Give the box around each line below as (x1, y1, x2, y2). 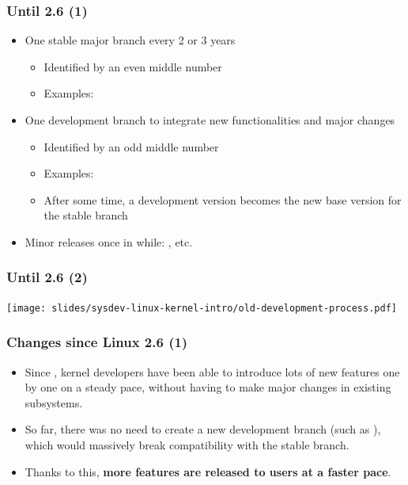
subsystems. (25, 394, 83, 411)
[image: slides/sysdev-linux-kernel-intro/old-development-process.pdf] (6, 302, 397, 314)
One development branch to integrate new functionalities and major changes (25, 112, 395, 128)
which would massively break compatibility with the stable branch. (25, 437, 349, 453)
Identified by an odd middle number (43, 138, 219, 155)
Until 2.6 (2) (6, 267, 88, 287)
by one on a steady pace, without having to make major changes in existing (25, 379, 391, 395)
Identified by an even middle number (43, 58, 222, 74)
